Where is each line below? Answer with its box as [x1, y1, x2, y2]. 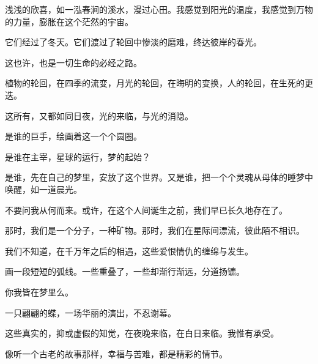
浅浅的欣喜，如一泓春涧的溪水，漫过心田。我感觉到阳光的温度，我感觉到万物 [5, 3, 313, 15]
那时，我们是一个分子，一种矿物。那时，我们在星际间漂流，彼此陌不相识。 [5, 224, 305, 237]
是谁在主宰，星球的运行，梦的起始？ [5, 150, 150, 163]
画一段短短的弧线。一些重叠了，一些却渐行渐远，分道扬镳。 [5, 265, 245, 278]
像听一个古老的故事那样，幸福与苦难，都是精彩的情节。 [5, 347, 227, 360]
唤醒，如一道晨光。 [5, 182, 82, 195]
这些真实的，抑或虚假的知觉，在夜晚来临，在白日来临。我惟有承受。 [5, 327, 279, 340]
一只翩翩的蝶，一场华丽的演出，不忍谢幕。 [5, 306, 176, 319]
